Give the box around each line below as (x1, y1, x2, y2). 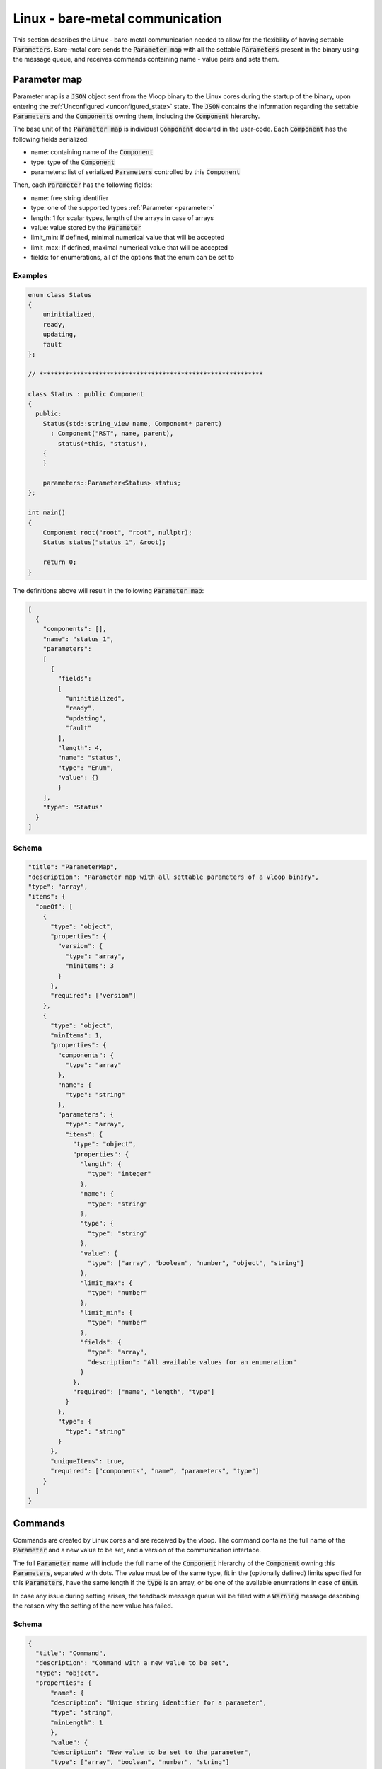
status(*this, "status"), (57, 439, 148, 447)
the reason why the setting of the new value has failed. (13, 1601, 173, 1610)
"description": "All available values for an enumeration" (87, 1358, 297, 1366)
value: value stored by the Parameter (30, 223, 141, 231)
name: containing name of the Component (30, 148, 154, 156)
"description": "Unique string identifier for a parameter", (50, 1699, 267, 1707)
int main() (28, 509, 66, 517)
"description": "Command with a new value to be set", (35, 1659, 230, 1667)
